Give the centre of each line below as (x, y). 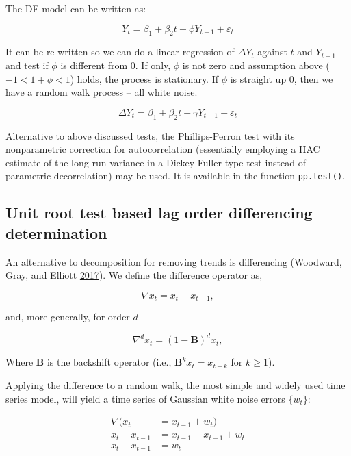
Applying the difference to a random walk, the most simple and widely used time (175, 384)
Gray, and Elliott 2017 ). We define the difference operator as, (134, 275)
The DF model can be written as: (76, 8)
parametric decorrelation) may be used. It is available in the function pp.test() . (175, 176)
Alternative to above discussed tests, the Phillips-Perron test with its (150, 135)
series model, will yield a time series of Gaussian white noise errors (145, 398)
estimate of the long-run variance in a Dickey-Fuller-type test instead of (156, 162)
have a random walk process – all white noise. (102, 92)
